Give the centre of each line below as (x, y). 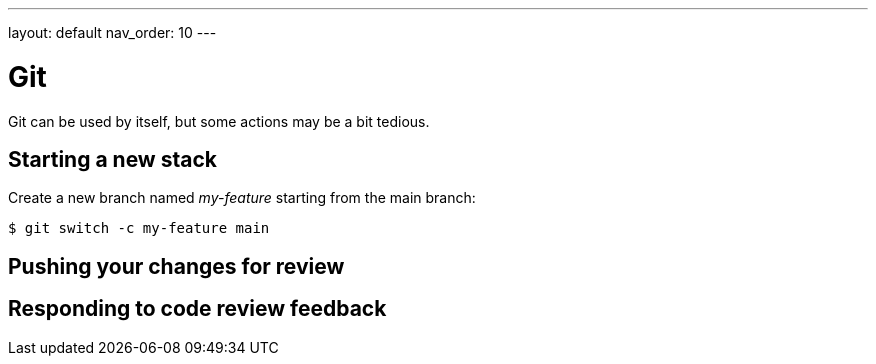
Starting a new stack (112, 159)
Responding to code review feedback (197, 309)
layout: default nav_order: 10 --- (112, 32)
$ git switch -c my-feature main (139, 228)
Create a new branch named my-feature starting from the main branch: (242, 198)
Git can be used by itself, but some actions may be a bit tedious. (219, 121)
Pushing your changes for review (176, 266)
